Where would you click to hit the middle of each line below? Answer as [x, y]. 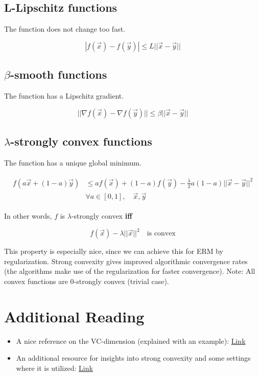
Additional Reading [74, 316]
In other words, [28, 216]
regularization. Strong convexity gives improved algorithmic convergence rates [126, 261]
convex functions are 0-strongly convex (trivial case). [87, 281]
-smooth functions [58, 74]
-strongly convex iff [102, 216]
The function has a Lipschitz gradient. [64, 96]
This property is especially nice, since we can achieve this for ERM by [114, 251]
